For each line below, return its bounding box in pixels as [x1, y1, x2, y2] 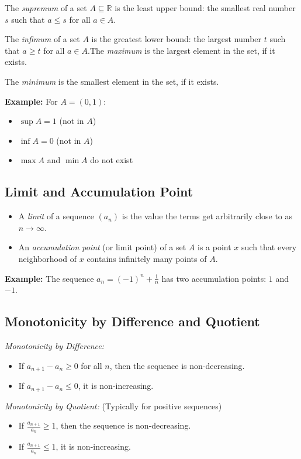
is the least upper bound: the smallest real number [115, 2, 296, 13]
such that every [241, 241, 297, 253]
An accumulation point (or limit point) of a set [18, 241, 186, 253]
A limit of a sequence [18, 210, 94, 222]
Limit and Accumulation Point [5, 182, 193, 201]
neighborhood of [18, 252, 77, 264]
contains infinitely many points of [87, 252, 207, 264]
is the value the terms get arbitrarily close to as [122, 210, 293, 222]
